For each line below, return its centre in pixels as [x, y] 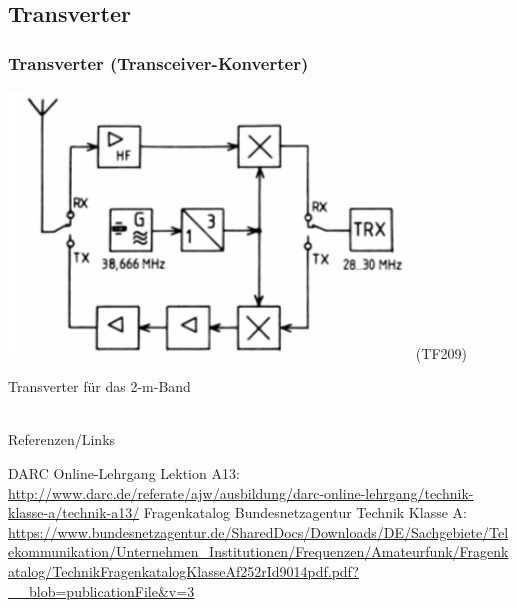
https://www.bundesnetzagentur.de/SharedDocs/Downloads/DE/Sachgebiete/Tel [258, 531]
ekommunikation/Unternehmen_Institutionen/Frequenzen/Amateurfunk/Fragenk [258, 551]
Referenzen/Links [62, 439]
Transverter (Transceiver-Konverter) [158, 62]
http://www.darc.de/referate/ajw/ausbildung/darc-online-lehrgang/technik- [241, 492]
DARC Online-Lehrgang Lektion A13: [124, 473]
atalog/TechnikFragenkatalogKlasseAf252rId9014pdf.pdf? [183, 571]
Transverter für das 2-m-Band [99, 386]
